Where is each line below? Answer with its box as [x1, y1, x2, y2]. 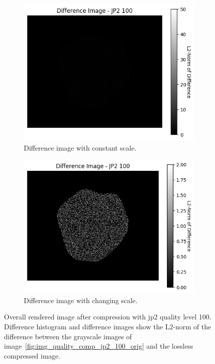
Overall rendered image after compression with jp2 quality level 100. [4, 312, 212, 322]
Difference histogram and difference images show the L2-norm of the [4, 321, 211, 331]
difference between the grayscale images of [4, 331, 132, 341]
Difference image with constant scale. [24, 142, 137, 153]
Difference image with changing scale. [24, 295, 138, 305]
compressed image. [4, 350, 60, 361]
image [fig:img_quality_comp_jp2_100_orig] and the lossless [4, 341, 193, 351]
